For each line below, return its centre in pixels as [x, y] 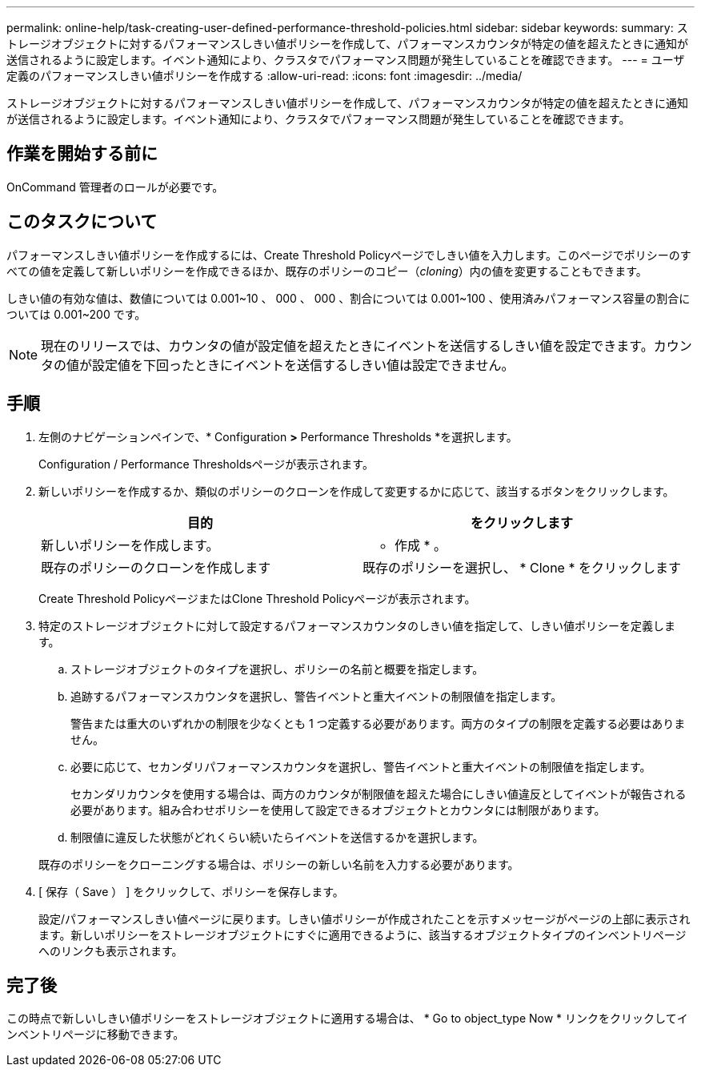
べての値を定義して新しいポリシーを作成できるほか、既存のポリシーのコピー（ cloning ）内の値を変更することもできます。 [327, 271]
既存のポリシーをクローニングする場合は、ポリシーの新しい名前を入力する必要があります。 [279, 864]
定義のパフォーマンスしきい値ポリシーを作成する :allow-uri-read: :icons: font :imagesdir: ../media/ [264, 76]
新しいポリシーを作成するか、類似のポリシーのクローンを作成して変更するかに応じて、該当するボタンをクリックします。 [357, 491]
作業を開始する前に [82, 154]
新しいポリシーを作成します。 [130, 545]
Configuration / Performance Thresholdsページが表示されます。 [206, 464]
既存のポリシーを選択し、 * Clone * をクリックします [521, 567]
